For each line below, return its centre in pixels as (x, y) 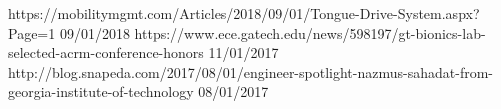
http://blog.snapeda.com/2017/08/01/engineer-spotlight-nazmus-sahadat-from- (250, 71)
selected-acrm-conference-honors (106, 52)
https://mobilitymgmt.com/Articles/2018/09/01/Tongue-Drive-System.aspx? (244, 13)
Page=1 (32, 32)
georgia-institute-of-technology (101, 91)
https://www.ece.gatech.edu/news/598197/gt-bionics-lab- (310, 32)
